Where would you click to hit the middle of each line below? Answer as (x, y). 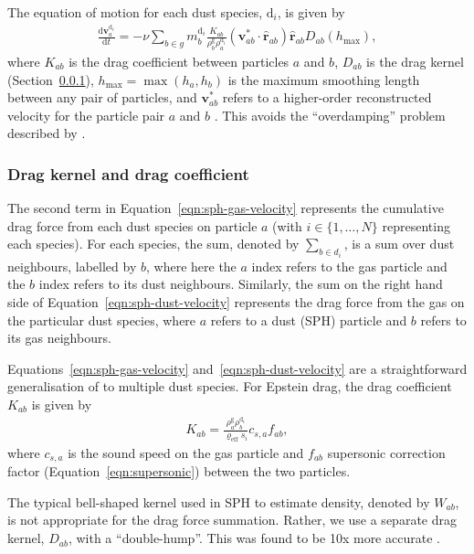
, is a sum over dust (399, 244)
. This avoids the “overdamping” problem (330, 115)
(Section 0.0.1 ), (51, 79)
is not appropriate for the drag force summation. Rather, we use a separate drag (232, 520)
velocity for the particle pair (86, 115)
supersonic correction (386, 452)
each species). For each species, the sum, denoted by (153, 244)
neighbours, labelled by (72, 266)
